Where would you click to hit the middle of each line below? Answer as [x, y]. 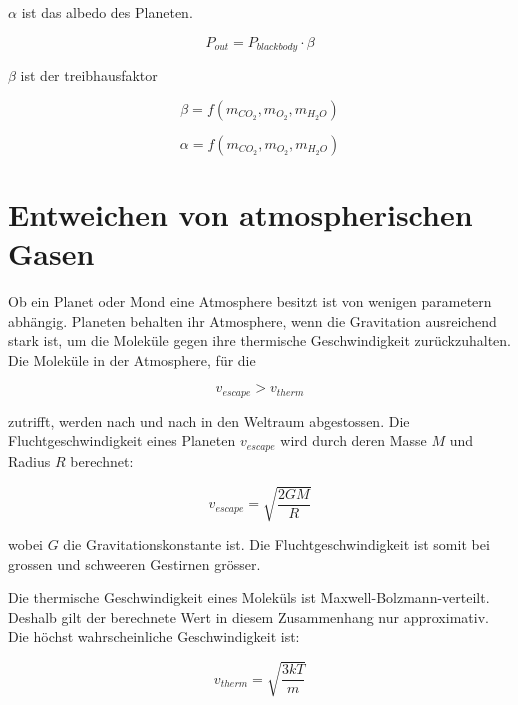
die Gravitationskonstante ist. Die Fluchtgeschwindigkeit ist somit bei [276, 543]
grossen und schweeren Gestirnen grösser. [134, 563]
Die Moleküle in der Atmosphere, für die [132, 359]
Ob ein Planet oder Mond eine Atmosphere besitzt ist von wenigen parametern [250, 300]
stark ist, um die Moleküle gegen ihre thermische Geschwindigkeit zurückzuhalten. [259, 340]
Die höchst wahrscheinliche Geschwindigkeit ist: [154, 636]
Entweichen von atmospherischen [240, 213]
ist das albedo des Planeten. [107, 12]
